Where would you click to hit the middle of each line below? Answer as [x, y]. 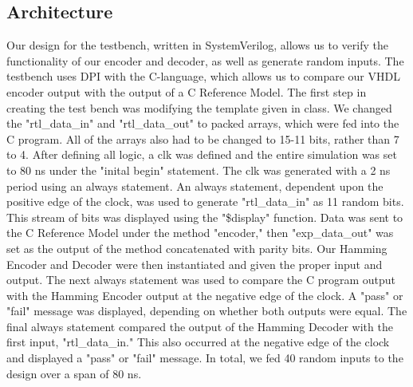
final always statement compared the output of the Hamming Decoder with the [200, 326]
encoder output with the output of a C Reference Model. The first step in [187, 91]
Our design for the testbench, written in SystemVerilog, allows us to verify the [197, 45]
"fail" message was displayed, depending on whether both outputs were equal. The [207, 311]
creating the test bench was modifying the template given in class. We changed [199, 107]
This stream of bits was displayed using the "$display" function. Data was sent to [205, 217]
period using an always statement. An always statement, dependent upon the [195, 186]
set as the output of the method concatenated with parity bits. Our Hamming [197, 248]
